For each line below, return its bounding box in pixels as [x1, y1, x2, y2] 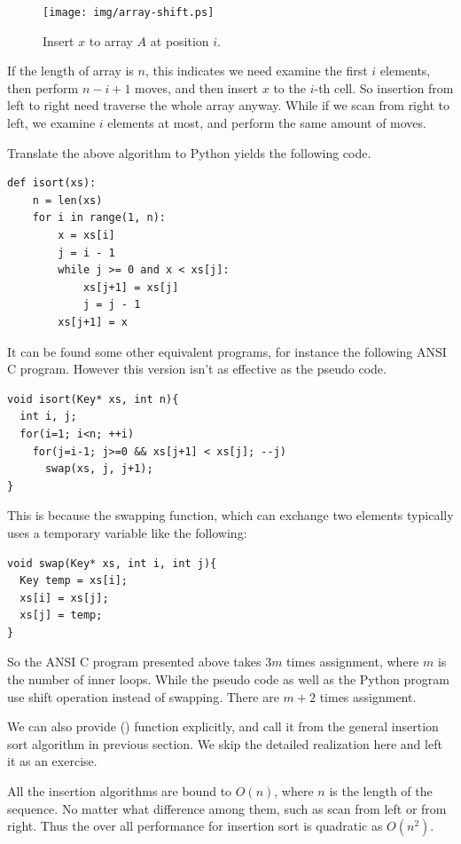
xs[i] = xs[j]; [20, 591, 109, 604]
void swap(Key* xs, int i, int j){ [7, 556, 217, 570]
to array [89, 31, 133, 50]
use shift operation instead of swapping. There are [7, 687, 279, 706]
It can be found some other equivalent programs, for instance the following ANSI [7, 342, 447, 360]
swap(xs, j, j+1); [44, 462, 153, 476]
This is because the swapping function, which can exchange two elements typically [7, 506, 454, 525]
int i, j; [20, 410, 77, 423]
